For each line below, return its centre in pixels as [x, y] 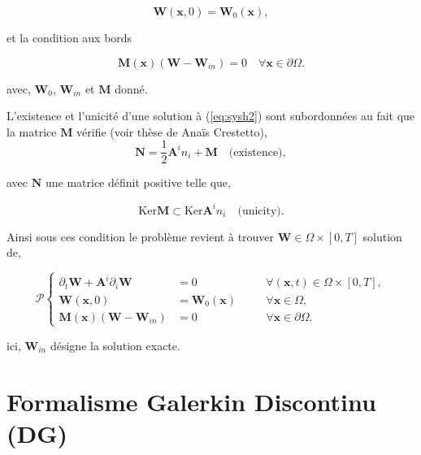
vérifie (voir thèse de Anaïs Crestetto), [172, 131]
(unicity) [259, 211]
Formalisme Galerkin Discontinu [191, 401]
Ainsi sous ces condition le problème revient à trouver [141, 236]
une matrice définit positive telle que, [138, 182]
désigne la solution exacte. [115, 345]
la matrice [32, 131]
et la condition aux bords [69, 37]
